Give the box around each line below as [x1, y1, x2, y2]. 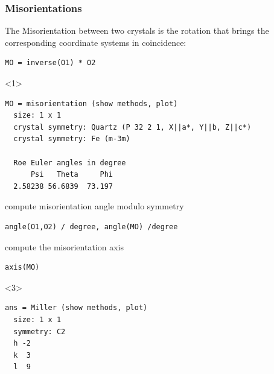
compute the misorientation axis [5, 240, 124, 253]
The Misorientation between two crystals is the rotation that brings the [5, 24, 269, 37]
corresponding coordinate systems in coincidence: [5, 36, 186, 48]
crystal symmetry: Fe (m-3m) [13, 135, 130, 144]
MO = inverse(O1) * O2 [5, 59, 96, 68]
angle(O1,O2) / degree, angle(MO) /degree [5, 222, 178, 231]
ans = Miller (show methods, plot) [5, 303, 148, 312]
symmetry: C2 [13, 327, 66, 336]
